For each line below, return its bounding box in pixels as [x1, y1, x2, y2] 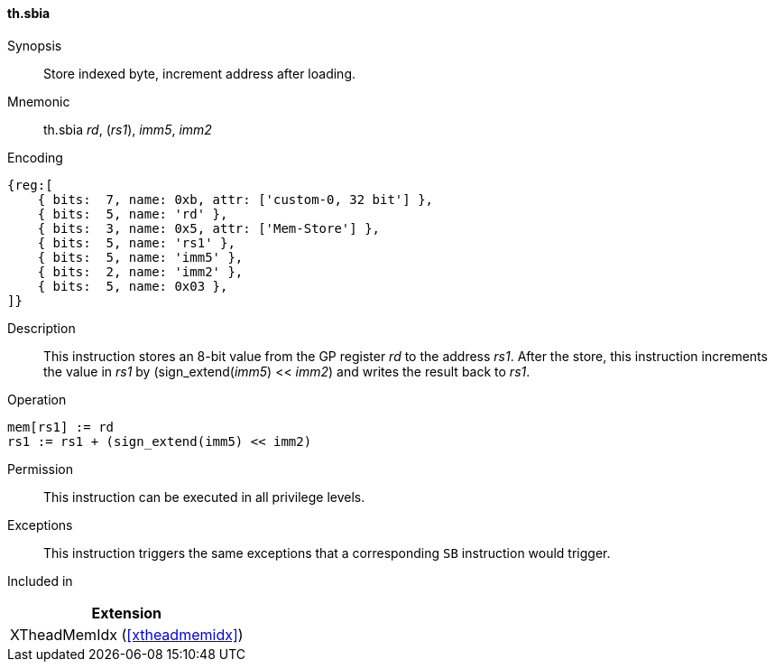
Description [7, 320, 76, 336]
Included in [7, 572, 73, 589]
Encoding [7, 149, 63, 165]
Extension [91, 603, 162, 622]
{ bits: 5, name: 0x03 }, [37, 278, 228, 293]
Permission [7, 460, 74, 477]
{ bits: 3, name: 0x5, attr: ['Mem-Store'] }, [37, 220, 381, 236]
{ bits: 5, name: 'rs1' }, [37, 235, 235, 250]
